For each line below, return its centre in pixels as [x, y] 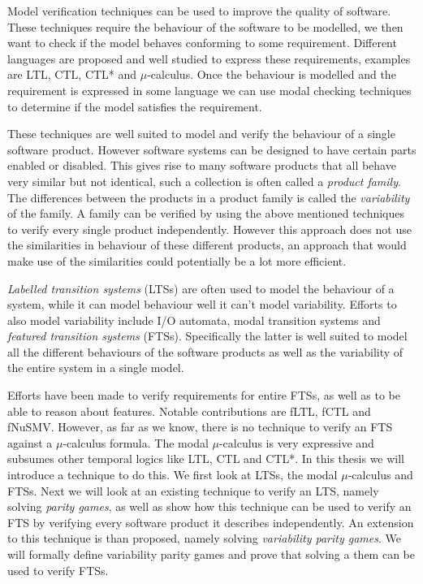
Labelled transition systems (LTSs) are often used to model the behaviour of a [201, 288]
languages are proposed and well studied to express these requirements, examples [209, 58]
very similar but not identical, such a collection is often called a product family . [204, 181]
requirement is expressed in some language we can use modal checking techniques [209, 90]
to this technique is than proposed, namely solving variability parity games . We [204, 538]
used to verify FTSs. [58, 570]
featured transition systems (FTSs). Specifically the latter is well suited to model [207, 336]
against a [30, 442]
